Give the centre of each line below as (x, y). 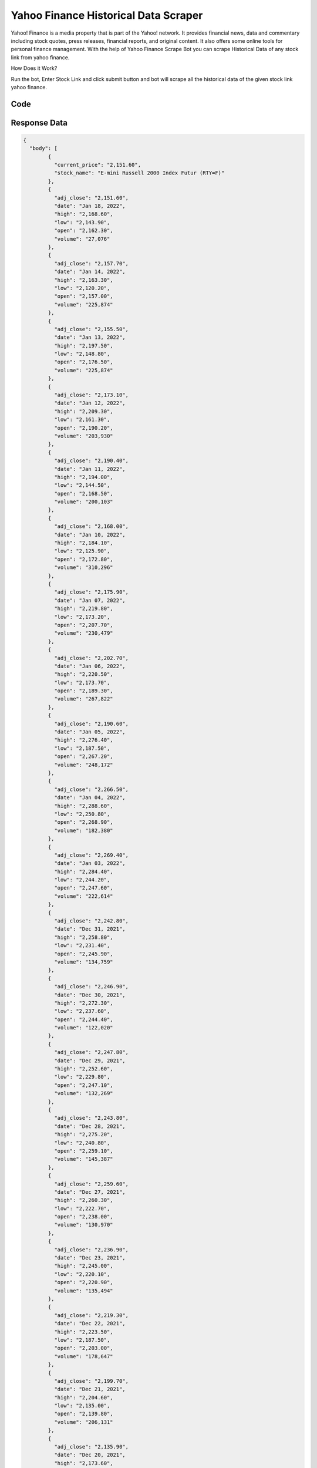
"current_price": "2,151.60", (97, 165)
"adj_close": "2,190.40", (91, 461)
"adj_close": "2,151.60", (91, 198)
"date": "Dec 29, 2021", (90, 1060)
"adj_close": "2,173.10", (91, 395)
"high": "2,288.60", (84, 806)
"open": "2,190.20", (84, 428)
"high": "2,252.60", (84, 1069)
